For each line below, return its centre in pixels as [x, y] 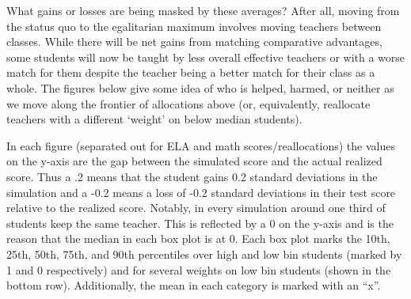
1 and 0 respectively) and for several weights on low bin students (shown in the [199, 269]
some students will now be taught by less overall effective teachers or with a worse [206, 57]
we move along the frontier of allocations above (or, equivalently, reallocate [188, 103]
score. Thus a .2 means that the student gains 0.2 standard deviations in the [192, 176]
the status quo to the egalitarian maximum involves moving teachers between [194, 26]
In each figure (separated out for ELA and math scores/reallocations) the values [201, 145]
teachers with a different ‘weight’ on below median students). [154, 119]
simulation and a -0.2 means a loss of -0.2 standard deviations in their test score [201, 192]
